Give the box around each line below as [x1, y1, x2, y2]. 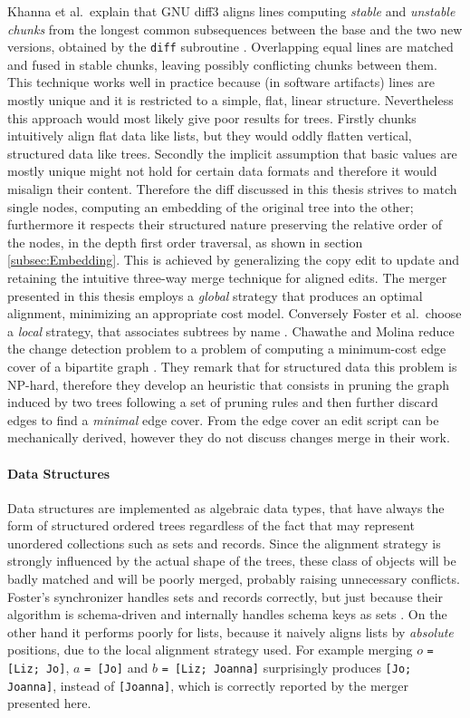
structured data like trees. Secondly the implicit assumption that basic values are [7, 143, 457, 162]
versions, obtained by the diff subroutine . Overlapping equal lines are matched [7, 37, 454, 56]
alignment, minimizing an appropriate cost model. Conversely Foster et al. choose [7, 304, 462, 323]
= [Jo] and [84, 658, 149, 677]
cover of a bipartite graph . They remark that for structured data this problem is [7, 356, 457, 375]
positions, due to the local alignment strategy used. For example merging [7, 640, 413, 659]
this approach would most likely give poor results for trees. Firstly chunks [7, 108, 417, 127]
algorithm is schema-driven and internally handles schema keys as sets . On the [7, 605, 447, 624]
